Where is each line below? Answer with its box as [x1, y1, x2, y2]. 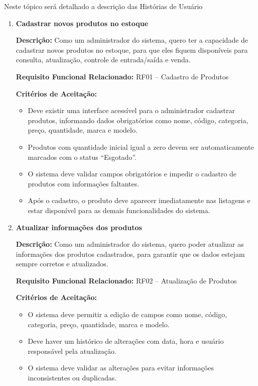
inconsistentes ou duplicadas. [28, 372, 117, 383]
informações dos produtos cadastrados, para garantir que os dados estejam [16, 248, 245, 259]
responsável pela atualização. [28, 345, 116, 356]
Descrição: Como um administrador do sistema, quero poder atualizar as [16, 239, 244, 249]
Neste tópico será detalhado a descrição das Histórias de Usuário [4, 1, 203, 11]
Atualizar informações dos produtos [16, 222, 142, 232]
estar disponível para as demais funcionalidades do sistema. [28, 205, 210, 215]
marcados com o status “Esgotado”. [28, 151, 137, 162]
